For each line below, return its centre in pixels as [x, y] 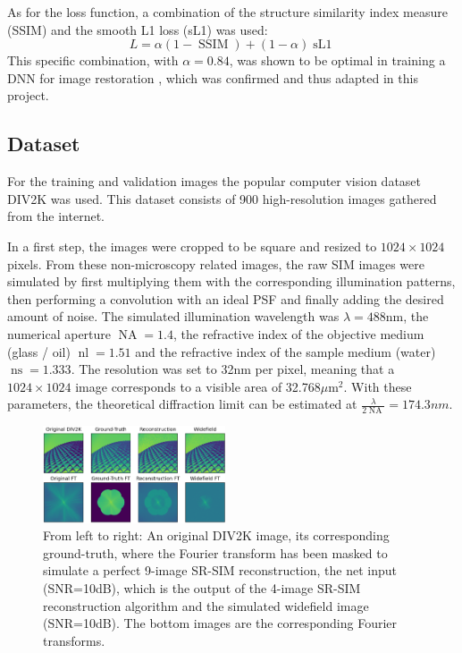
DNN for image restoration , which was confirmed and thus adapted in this [213, 77]
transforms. [74, 640]
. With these [378, 386]
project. [28, 95]
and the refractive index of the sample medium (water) [286, 351]
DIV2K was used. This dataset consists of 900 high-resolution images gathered [222, 198]
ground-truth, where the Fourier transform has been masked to [215, 552]
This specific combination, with [93, 60]
